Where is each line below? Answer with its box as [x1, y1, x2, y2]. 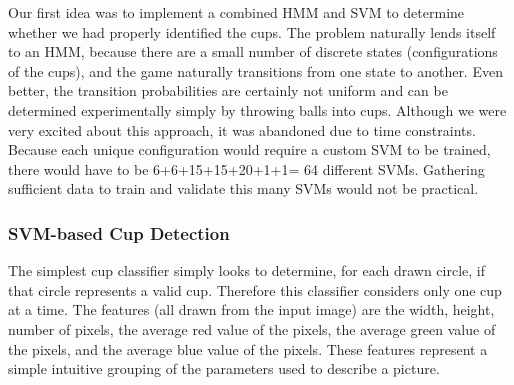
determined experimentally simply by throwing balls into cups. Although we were [8, 99, 507, 120]
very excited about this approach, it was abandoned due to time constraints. [8, 119, 476, 140]
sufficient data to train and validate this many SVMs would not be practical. [8, 178, 479, 199]
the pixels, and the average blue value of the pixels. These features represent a [8, 338, 488, 359]
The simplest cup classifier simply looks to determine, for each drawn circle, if [8, 260, 486, 281]
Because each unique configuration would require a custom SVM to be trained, [8, 139, 491, 160]
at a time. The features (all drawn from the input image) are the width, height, [8, 299, 495, 320]
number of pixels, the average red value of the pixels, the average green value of [8, 318, 496, 339]
